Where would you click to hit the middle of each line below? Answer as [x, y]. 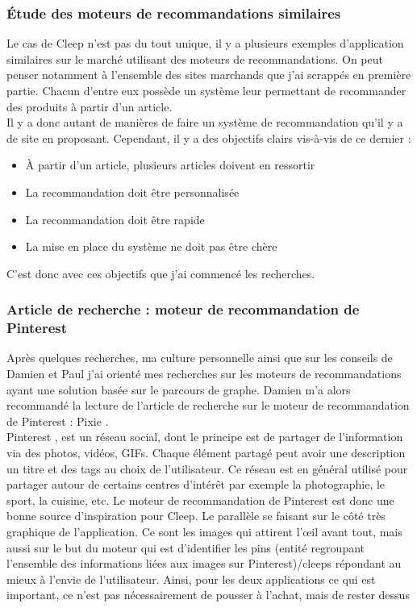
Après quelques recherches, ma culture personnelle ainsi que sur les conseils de [200, 358]
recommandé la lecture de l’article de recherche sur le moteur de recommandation [208, 405]
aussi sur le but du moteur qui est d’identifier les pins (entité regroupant [186, 547]
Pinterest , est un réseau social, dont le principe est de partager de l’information [205, 437]
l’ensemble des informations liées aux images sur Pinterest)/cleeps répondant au [204, 563]
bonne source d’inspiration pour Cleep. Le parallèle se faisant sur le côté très [196, 516]
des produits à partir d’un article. [90, 106]
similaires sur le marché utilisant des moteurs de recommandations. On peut [195, 58]
